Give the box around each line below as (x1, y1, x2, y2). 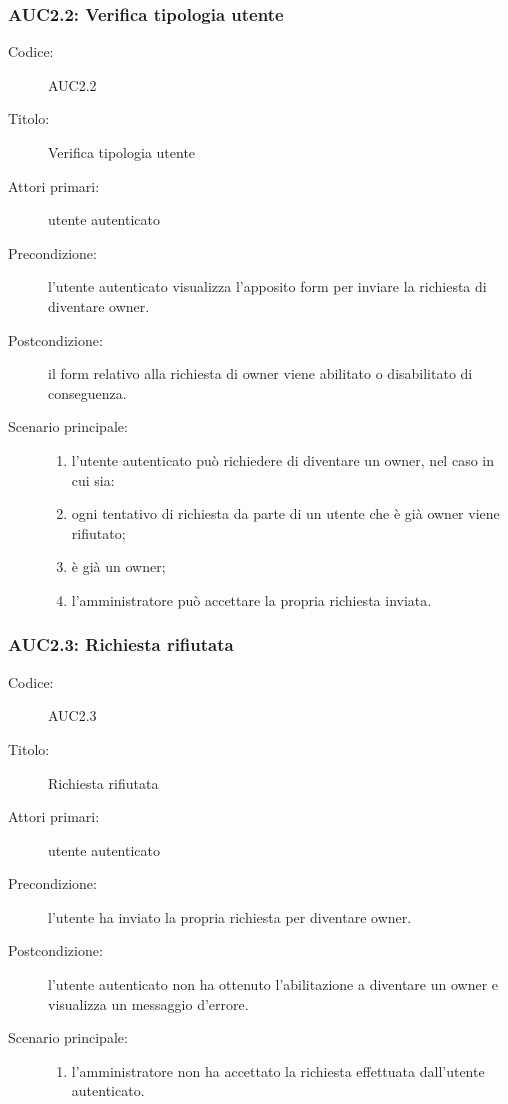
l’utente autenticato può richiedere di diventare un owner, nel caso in (71, 449, 494, 470)
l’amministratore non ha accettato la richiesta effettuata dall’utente (71, 1060, 485, 1081)
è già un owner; (71, 556, 166, 577)
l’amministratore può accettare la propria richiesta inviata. (71, 589, 432, 610)
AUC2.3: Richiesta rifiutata (8, 632, 234, 657)
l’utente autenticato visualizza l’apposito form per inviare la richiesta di (48, 276, 487, 297)
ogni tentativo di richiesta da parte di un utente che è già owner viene (71, 503, 500, 524)
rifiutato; (71, 522, 126, 543)
